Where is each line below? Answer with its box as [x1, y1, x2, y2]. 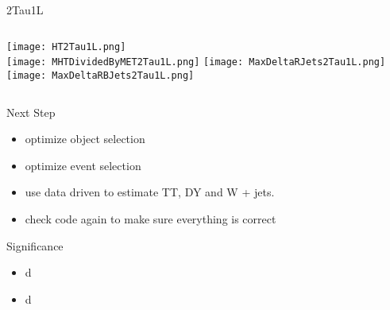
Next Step [6, 103, 56, 120]
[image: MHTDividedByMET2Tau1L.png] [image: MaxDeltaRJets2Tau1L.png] [6, 56, 386, 68]
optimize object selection [25, 130, 145, 147]
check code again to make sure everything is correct [25, 210, 276, 227]
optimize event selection [25, 157, 141, 173]
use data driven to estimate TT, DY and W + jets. [25, 184, 275, 200]
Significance [6, 237, 64, 254]
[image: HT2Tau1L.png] [6, 41, 126, 52]
